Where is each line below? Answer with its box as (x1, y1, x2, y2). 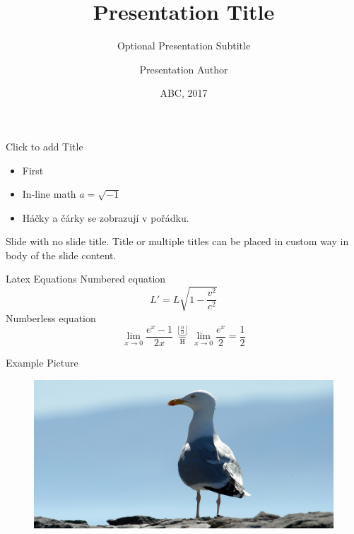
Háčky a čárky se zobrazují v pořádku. (22, 210, 189, 225)
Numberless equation (6, 310, 96, 325)
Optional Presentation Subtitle (117, 38, 251, 53)
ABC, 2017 (160, 85, 208, 100)
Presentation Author (139, 61, 228, 76)
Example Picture (6, 355, 78, 370)
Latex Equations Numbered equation (6, 271, 166, 286)
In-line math (22, 186, 76, 201)
